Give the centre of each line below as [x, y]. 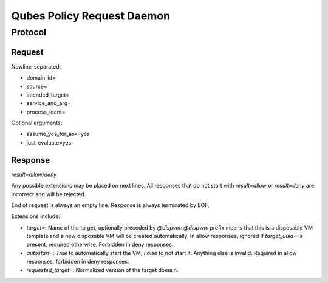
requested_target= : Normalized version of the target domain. [102, 270]
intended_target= [48, 95]
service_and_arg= [49, 103]
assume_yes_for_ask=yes [58, 134]
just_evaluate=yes [49, 142]
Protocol [29, 32]
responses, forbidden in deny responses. [78, 262]
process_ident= [46, 112]
